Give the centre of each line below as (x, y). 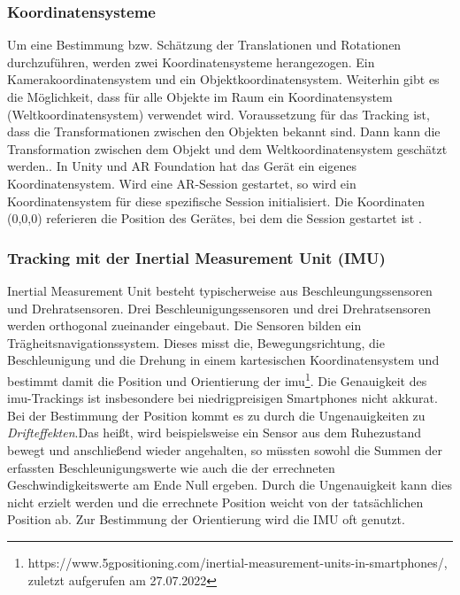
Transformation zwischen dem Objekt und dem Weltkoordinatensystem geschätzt (227, 148)
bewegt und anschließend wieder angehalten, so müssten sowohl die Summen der (225, 449)
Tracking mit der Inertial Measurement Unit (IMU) (196, 257)
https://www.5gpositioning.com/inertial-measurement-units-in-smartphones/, (238, 562)
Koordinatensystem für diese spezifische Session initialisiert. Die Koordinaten (216, 201)
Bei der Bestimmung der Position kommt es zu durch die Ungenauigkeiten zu (216, 415)
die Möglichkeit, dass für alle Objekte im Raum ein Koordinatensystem (200, 97)
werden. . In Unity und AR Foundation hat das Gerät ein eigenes (182, 166)
